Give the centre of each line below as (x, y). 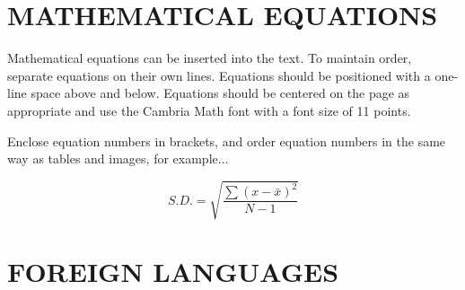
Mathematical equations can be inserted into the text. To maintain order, (210, 58)
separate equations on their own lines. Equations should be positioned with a (219, 75)
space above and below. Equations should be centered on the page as (220, 93)
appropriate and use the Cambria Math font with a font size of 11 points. (209, 110)
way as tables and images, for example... (118, 158)
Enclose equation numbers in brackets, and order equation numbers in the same (227, 141)
